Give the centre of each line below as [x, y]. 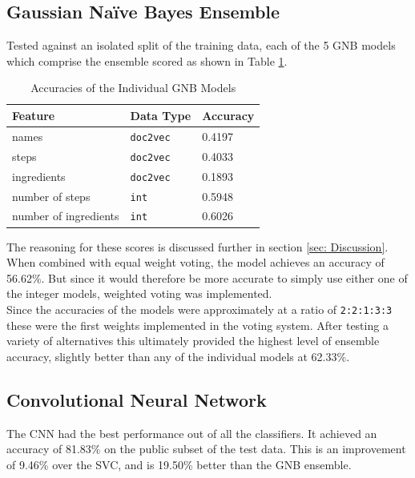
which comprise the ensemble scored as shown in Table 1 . [147, 60]
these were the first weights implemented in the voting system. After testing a [197, 325]
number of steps [51, 196]
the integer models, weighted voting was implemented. [139, 293]
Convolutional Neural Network [137, 399]
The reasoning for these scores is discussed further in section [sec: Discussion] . [197, 246]
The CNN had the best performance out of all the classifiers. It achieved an [192, 433]
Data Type [161, 115]
